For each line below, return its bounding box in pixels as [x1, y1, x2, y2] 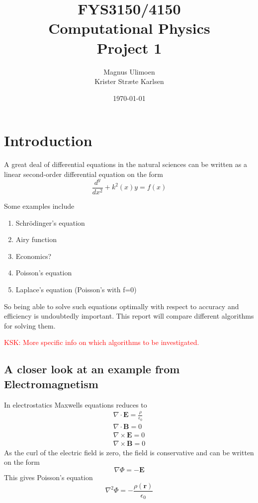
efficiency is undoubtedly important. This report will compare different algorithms [4, 311, 254, 321]
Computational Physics [48, 18, 210, 38]
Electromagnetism [4, 376, 98, 391]
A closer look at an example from [4, 361, 180, 377]
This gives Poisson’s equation [4, 472, 93, 482]
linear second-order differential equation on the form [4, 168, 163, 179]
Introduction [4, 130, 92, 151]
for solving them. [4, 320, 56, 331]
